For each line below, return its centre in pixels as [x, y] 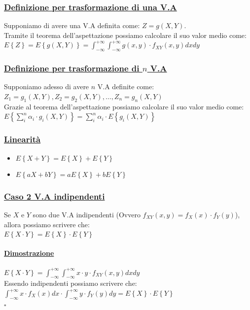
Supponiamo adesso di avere [47, 86]
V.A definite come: [126, 86]
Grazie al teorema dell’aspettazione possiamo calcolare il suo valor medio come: [124, 106]
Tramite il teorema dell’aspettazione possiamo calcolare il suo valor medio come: [125, 35]
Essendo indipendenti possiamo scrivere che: [71, 283]
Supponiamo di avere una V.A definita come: [72, 25]
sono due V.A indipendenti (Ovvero [87, 215]
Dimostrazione [29, 253]
